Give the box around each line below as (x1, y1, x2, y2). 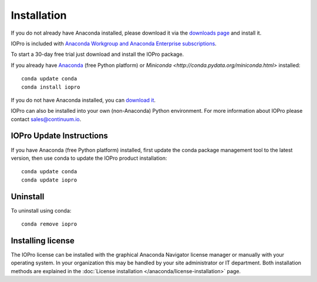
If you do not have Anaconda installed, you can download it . (11, 96, 156, 103)
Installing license (11, 236, 75, 246)
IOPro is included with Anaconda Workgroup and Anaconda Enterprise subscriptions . (11, 40, 217, 47)
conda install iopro (21, 83, 80, 90)
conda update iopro (21, 176, 77, 183)
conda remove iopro (21, 221, 77, 227)
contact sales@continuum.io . (11, 115, 82, 123)
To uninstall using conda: (11, 207, 72, 214)
